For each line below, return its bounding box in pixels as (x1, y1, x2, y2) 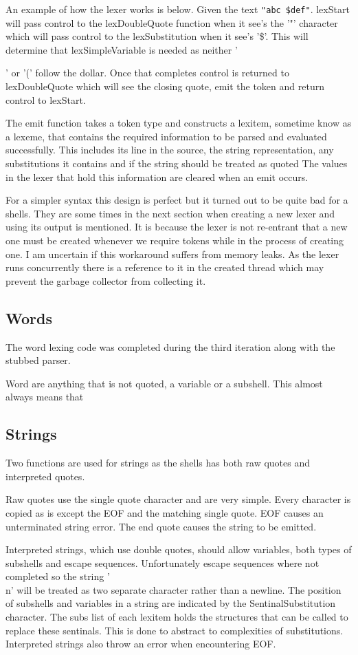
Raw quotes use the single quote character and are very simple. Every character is (5, 492, 351, 506)
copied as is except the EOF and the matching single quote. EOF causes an (5, 505, 324, 519)
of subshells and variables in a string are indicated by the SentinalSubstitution (5, 596, 336, 610)
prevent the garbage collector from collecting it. (5, 273, 206, 288)
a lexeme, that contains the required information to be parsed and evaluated (5, 129, 327, 143)
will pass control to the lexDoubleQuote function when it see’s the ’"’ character (5, 15, 338, 30)
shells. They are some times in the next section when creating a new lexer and (5, 206, 335, 220)
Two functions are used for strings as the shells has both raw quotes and (5, 455, 311, 470)
